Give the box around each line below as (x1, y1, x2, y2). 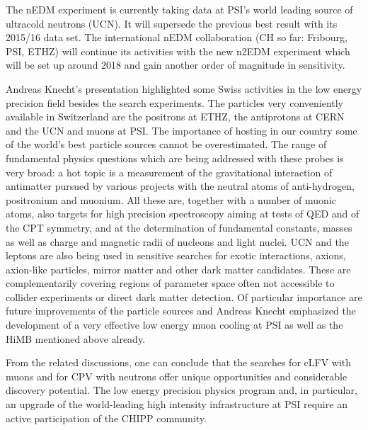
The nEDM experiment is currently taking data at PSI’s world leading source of (6, 2, 353, 16)
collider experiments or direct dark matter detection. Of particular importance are (6, 289, 362, 304)
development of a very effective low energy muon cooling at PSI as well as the (6, 317, 343, 332)
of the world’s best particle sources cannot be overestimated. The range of (6, 137, 327, 152)
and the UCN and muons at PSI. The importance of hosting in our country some (6, 123, 357, 137)
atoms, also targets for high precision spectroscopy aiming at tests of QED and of (6, 206, 360, 221)
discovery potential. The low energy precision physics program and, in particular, (6, 383, 357, 397)
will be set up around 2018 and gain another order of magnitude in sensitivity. (6, 57, 345, 72)
